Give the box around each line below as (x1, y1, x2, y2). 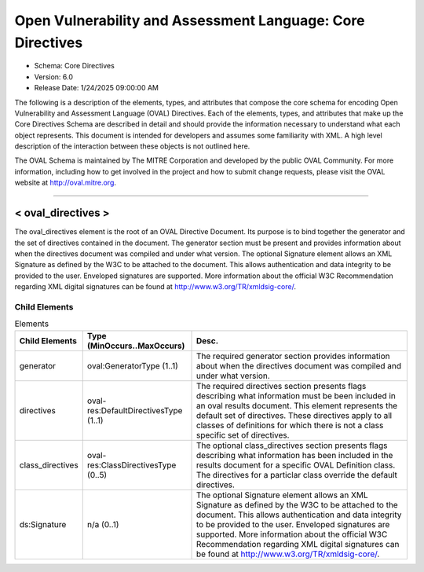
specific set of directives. (196, 429, 290, 440)
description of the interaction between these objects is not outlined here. (14, 141, 250, 151)
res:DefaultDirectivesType (86, 405, 183, 416)
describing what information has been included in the (196, 449, 393, 460)
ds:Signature (19, 519, 67, 530)
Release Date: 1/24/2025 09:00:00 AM (34, 83, 159, 93)
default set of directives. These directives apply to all (196, 409, 393, 420)
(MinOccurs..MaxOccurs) (86, 340, 185, 351)
